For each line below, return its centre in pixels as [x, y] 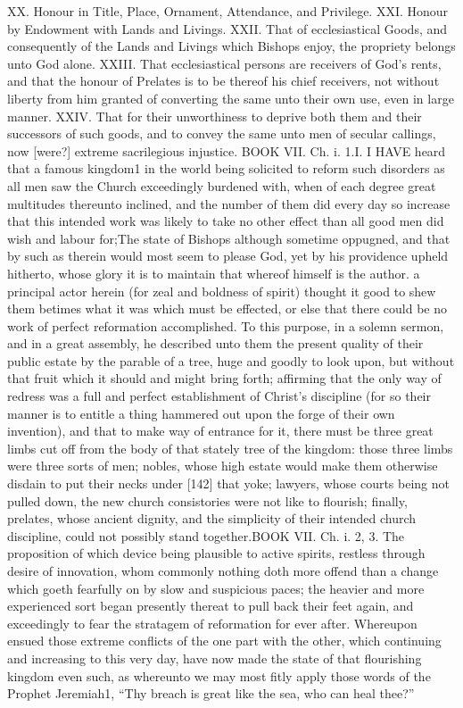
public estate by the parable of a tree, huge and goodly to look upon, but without [231, 360]
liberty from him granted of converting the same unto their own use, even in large [231, 98]
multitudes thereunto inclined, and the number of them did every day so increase [229, 203]
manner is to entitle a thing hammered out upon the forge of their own [201, 413]
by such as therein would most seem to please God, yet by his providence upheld [228, 256]
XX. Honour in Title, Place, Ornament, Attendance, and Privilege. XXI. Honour [228, 11]
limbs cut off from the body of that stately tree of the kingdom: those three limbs [230, 448]
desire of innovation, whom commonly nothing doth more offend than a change [223, 571]
